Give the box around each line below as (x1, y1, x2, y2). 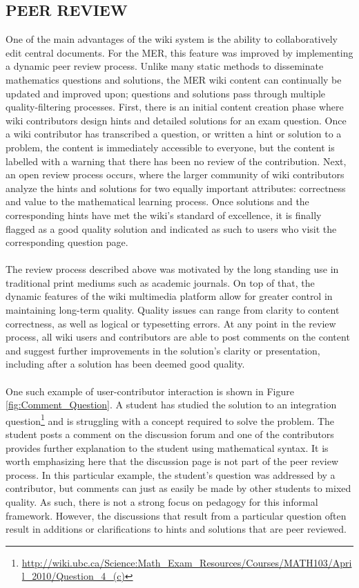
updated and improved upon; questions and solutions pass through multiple (6, 86, 326, 100)
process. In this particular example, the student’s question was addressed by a (6, 467, 336, 482)
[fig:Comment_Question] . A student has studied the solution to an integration (6, 397, 337, 412)
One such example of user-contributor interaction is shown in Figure (6, 383, 294, 398)
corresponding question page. (6, 235, 128, 249)
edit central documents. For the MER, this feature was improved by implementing (6, 45, 353, 59)
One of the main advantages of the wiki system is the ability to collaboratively (6, 32, 338, 46)
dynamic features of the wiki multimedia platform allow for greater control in (6, 289, 333, 303)
